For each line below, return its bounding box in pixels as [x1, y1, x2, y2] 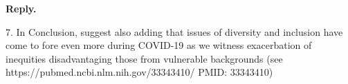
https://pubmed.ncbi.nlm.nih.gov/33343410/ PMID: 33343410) [6, 65, 273, 79]
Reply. [6, 1, 37, 15]
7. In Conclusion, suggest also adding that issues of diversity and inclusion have [6, 24, 343, 39]
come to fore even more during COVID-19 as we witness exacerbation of [6, 38, 312, 52]
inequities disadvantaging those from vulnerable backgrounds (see [6, 51, 283, 65]
